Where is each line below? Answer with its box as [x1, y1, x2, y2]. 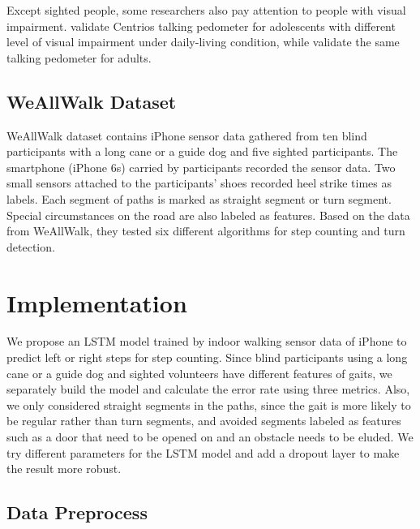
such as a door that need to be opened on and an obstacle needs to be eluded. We [6, 428, 414, 445]
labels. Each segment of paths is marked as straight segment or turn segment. [6, 190, 392, 207]
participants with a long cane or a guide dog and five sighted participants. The [6, 143, 398, 160]
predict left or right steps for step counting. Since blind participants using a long [6, 349, 408, 366]
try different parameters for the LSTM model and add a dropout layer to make [6, 444, 400, 461]
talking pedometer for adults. [6, 49, 152, 66]
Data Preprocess [6, 500, 148, 525]
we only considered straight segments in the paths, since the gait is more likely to [6, 396, 411, 413]
